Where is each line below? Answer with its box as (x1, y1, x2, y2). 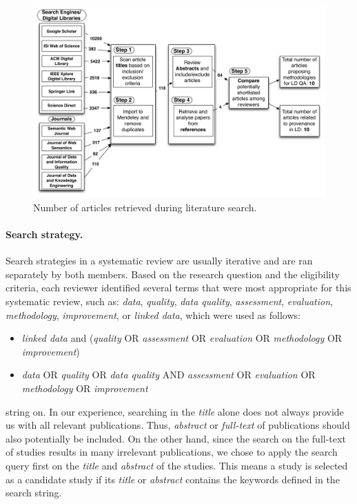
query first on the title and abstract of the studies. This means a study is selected (6, 458, 348, 472)
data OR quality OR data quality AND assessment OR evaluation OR (21, 367, 316, 382)
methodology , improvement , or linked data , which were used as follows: (6, 307, 300, 322)
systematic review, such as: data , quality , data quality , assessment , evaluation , (6, 294, 333, 309)
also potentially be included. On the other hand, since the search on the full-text (6, 431, 346, 445)
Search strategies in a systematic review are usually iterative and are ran (6, 253, 313, 268)
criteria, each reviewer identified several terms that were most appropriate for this (6, 280, 351, 295)
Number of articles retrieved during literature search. (33, 200, 257, 214)
